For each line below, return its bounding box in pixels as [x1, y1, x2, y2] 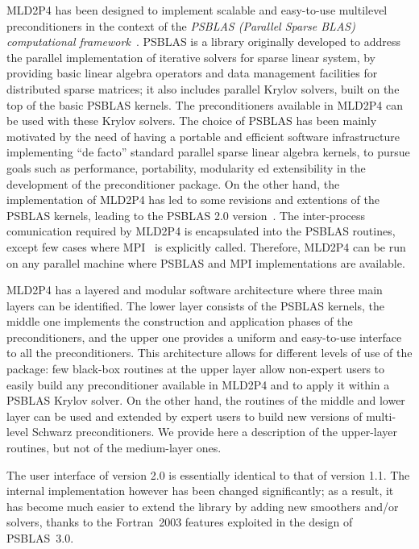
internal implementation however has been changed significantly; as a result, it [6, 482, 394, 499]
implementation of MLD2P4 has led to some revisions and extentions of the [6, 191, 380, 208]
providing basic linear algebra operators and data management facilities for [6, 64, 378, 81]
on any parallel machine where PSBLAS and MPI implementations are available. [6, 254, 405, 271]
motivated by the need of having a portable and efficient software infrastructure [6, 127, 400, 144]
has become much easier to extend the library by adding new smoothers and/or [6, 497, 399, 514]
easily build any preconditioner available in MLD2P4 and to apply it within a [6, 376, 390, 393]
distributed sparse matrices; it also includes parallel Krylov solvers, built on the [6, 80, 400, 97]
